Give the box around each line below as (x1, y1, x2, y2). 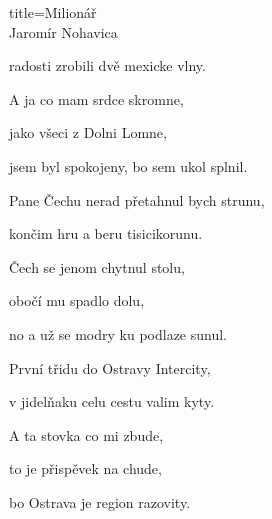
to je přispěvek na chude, (9, 458, 162, 479)
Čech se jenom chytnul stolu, (9, 256, 185, 277)
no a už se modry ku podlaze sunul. (9, 323, 227, 344)
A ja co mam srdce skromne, (9, 88, 184, 109)
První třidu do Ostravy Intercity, (9, 357, 211, 378)
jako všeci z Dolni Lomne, (9, 122, 167, 143)
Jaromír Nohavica (9, 21, 118, 42)
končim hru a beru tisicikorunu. (9, 223, 203, 244)
